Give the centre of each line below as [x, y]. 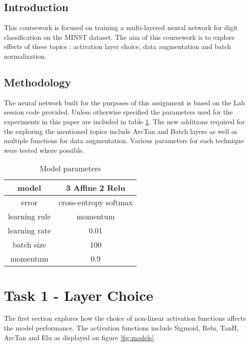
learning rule [29, 216]
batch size [29, 245]
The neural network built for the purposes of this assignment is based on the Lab [125, 102]
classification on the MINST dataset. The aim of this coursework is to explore [119, 37]
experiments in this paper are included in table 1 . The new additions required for [125, 121]
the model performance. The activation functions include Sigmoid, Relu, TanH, [121, 328]
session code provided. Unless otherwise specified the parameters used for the [118, 112]
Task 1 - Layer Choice [79, 295]
